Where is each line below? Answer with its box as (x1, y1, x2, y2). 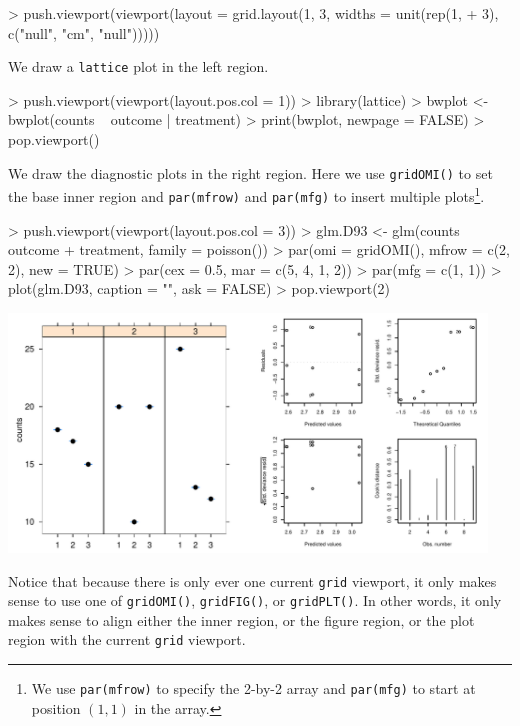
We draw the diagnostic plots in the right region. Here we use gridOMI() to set (8, 162, 493, 183)
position (31, 697, 81, 718)
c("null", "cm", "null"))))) (8, 22, 160, 43)
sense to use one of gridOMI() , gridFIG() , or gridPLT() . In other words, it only (8, 590, 502, 611)
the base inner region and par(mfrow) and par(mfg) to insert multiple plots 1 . (8, 183, 485, 206)
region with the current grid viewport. (8, 629, 246, 650)
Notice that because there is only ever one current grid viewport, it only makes (8, 570, 497, 591)
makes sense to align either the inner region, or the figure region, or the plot (8, 609, 475, 630)
